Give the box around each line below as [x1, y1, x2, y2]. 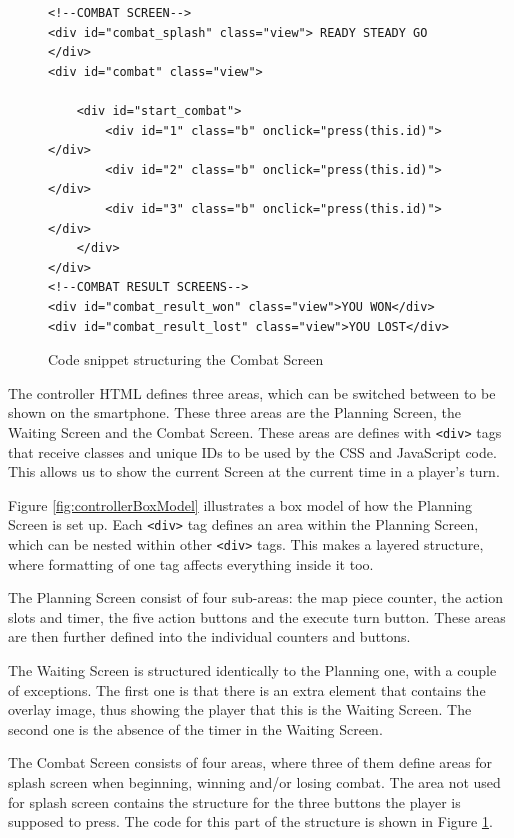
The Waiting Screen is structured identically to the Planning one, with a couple [8, 660, 497, 680]
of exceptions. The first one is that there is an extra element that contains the [8, 679, 486, 700]
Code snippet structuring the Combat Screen [48, 349, 324, 370]
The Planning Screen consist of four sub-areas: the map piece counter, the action [8, 587, 503, 608]
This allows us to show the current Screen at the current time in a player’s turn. [8, 461, 500, 482]
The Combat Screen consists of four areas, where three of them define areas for [8, 752, 492, 773]
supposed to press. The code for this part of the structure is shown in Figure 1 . [8, 811, 493, 832]
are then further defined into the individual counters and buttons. [8, 626, 411, 647]
